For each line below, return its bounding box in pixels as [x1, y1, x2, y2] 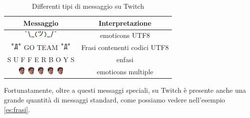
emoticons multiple [97, 67, 153, 77]
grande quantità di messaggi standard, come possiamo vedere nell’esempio [4, 94, 225, 104]
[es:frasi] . [4, 104, 30, 114]
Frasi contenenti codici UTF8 [81, 42, 169, 52]
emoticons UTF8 [100, 30, 150, 40]
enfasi [116, 54, 134, 65]
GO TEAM [23, 42, 58, 52]
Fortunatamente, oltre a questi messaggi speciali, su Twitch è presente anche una [4, 85, 246, 95]
